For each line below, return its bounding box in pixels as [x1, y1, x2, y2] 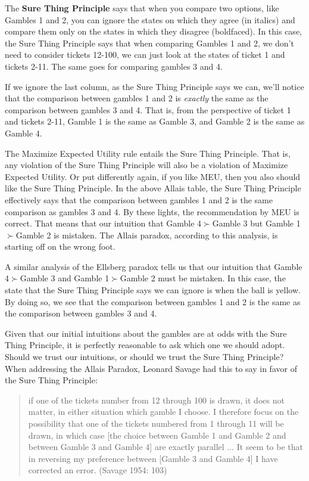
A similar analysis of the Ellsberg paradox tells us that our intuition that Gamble [5, 260, 302, 272]
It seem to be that [236, 440, 303, 453]
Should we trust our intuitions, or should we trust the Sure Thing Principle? [5, 350, 284, 363]
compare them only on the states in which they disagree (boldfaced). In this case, [5, 25, 302, 38]
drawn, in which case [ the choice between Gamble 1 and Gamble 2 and [28, 429, 286, 441]
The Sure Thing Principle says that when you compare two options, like [5, 2, 279, 14]
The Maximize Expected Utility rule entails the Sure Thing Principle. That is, [5, 147, 291, 159]
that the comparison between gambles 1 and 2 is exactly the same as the [5, 92, 269, 104]
